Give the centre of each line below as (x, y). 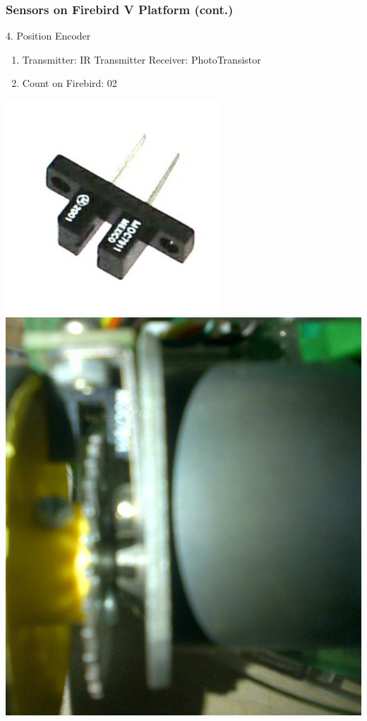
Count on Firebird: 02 (70, 83)
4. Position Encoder (48, 36)
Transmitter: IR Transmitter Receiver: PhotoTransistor (142, 59)
